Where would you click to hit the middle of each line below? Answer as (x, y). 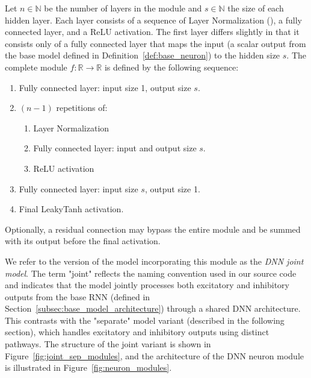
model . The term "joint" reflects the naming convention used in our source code (151, 273)
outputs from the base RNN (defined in (78, 296)
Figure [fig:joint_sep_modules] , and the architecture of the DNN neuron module (154, 355)
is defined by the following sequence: (171, 67)
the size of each (256, 8)
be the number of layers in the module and (123, 8)
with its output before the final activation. (83, 241)
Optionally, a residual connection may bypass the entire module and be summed (153, 229)
